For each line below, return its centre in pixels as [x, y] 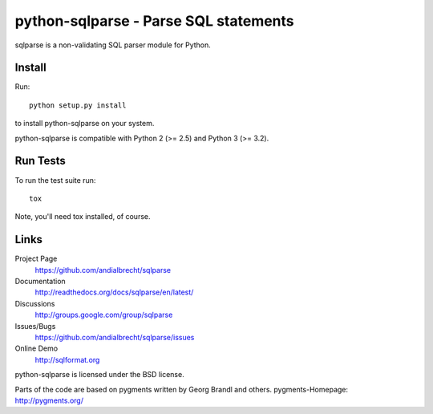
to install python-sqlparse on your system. [85, 124]
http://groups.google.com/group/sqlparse [104, 315]
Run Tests [40, 161]
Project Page [36, 259]
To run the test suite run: [55, 180]
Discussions [35, 303]
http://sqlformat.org [67, 359]
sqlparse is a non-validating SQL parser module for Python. [113, 45]
